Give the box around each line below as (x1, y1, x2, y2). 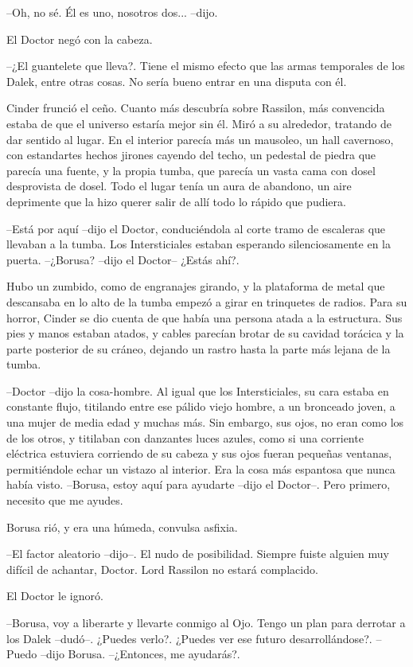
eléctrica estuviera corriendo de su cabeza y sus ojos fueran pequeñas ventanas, (6, 445, 392, 462)
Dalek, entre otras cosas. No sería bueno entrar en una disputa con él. (6, 72, 347, 89)
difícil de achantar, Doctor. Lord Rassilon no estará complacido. (6, 560, 318, 577)
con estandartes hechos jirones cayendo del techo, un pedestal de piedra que (6, 146, 376, 163)
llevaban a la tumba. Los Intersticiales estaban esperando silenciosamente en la (6, 236, 391, 252)
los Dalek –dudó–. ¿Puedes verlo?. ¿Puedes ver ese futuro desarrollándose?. (6, 630, 372, 646)
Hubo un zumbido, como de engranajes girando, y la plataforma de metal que (6, 278, 385, 294)
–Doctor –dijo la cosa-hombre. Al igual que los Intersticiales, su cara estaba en (6, 382, 389, 399)
